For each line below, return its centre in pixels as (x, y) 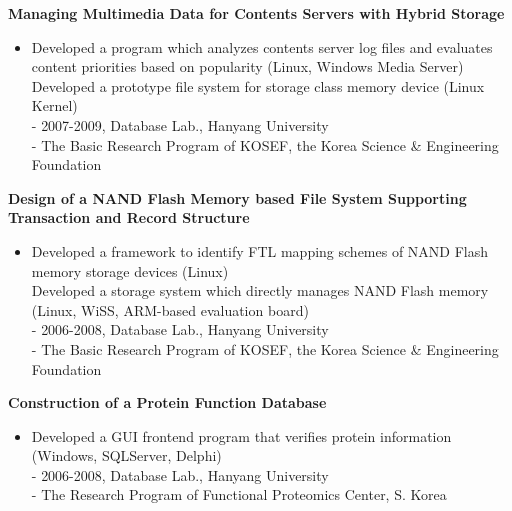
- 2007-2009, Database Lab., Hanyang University (180, 124)
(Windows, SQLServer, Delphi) (126, 455)
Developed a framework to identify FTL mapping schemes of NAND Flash (260, 250)
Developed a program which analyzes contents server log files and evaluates (262, 46)
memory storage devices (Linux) (130, 270)
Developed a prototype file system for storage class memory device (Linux (258, 85)
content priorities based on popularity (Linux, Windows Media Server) (247, 66)
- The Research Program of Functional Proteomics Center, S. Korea (239, 494)
